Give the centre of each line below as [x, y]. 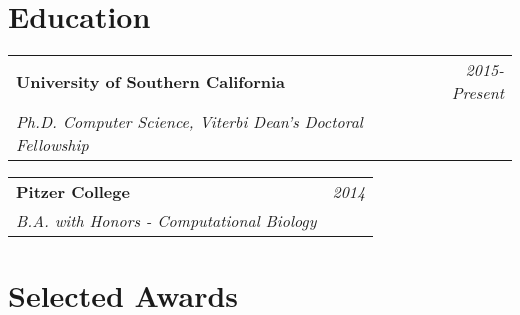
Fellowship [52, 145]
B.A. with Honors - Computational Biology [166, 221]
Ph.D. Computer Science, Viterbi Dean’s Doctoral [189, 122]
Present [477, 93]
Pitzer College [73, 192]
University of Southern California [151, 81]
